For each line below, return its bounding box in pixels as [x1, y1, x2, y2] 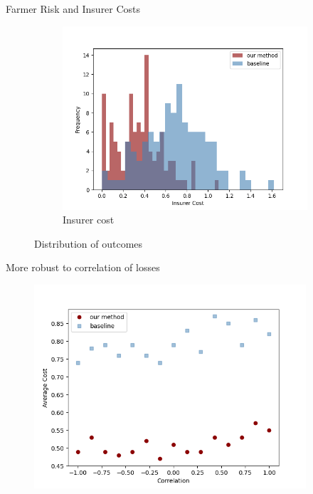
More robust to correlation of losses [6, 260, 160, 275]
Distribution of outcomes [34, 236, 143, 251]
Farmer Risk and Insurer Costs [6, 1, 141, 16]
